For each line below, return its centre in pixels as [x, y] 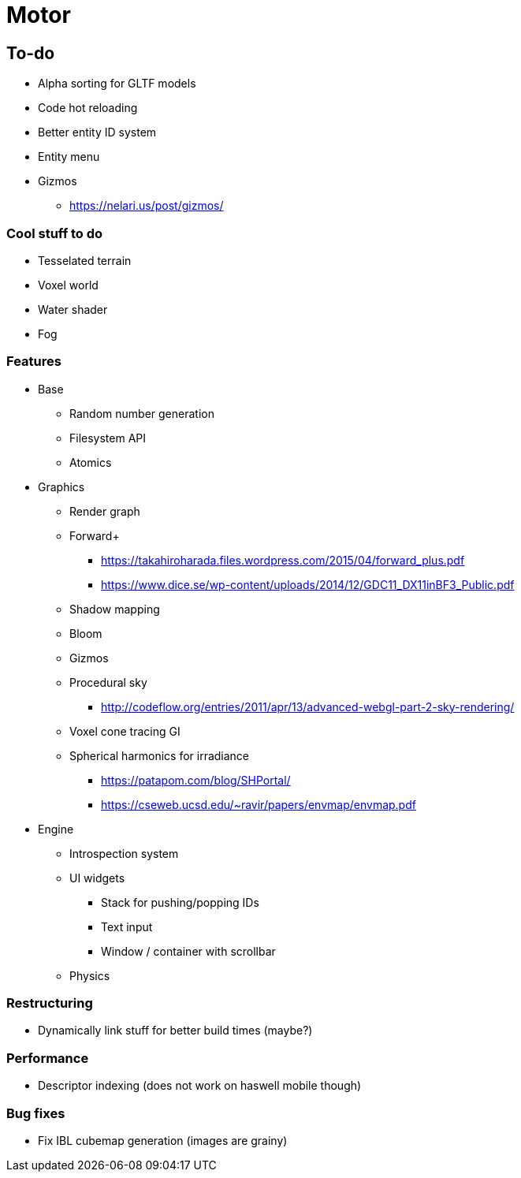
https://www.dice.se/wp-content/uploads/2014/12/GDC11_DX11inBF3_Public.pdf [308, 584]
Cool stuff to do [55, 233]
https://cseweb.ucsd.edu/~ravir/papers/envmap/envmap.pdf [259, 804]
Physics [90, 975]
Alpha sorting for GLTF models [117, 84]
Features [34, 362]
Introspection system [124, 853]
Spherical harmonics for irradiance [160, 755]
